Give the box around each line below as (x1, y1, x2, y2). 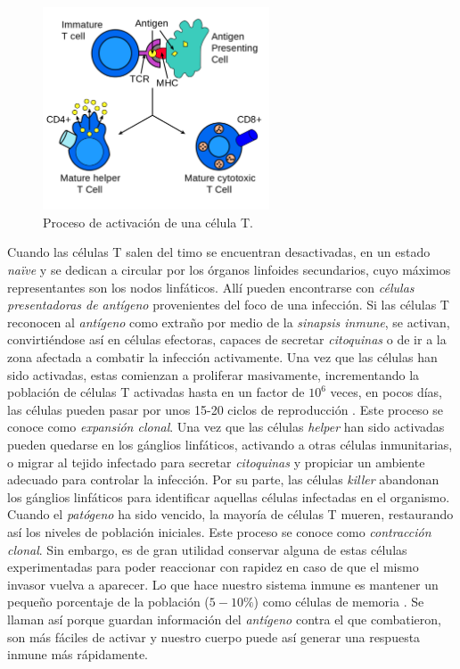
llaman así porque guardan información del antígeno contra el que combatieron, (7, 609, 441, 628)
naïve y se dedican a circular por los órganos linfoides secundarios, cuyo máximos (7, 260, 451, 279)
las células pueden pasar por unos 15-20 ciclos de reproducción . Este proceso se (7, 400, 444, 418)
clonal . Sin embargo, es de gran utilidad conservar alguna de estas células (7, 540, 407, 558)
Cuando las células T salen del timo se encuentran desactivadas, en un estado (7, 243, 431, 261)
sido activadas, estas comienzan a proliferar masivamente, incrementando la (7, 365, 420, 384)
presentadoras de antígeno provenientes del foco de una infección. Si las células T (7, 295, 449, 314)
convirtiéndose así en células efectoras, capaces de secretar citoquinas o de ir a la (7, 330, 447, 349)
